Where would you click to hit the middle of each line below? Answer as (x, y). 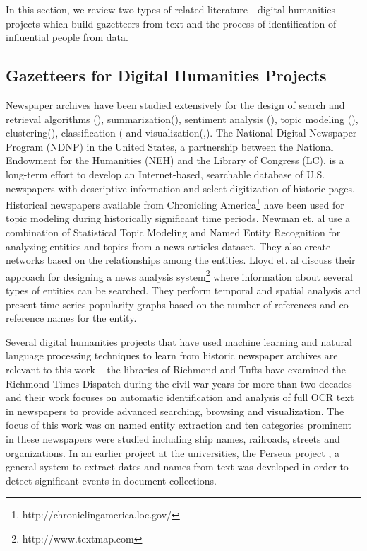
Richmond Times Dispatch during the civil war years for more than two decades (179, 383)
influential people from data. (67, 37)
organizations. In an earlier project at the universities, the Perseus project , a (173, 452)
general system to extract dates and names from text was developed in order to (177, 466)
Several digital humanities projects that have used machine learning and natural (179, 341)
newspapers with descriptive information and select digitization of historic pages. (180, 188)
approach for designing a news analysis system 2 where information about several (179, 275)
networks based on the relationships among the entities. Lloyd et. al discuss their (181, 260)
